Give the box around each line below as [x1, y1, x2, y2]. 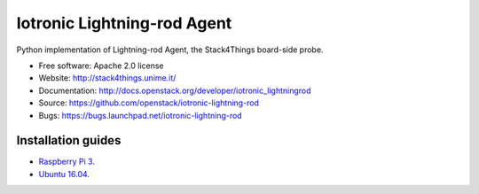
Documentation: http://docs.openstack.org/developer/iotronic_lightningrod [38, 85, 311, 96]
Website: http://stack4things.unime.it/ [38, 73, 177, 83]
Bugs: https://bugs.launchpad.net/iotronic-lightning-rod [38, 110, 243, 120]
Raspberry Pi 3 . [38, 156, 95, 167]
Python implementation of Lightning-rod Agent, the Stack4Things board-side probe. [16, 44, 324, 55]
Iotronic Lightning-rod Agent [16, 13, 232, 33]
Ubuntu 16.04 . [38, 168, 90, 179]
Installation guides [16, 133, 122, 148]
